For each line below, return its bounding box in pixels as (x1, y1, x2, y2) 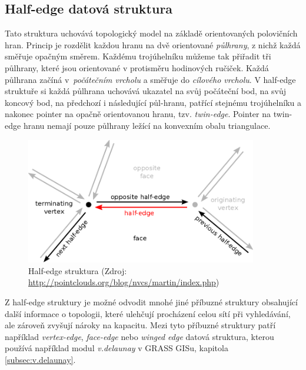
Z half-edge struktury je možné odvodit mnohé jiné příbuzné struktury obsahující (5, 295, 298, 308)
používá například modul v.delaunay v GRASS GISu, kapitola (5, 342, 228, 354)
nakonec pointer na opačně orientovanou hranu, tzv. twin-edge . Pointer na (5, 108, 271, 120)
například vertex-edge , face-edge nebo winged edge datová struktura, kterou (5, 330, 274, 342)
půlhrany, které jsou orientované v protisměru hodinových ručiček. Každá (5, 61, 269, 74)
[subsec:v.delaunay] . (5, 353, 76, 365)
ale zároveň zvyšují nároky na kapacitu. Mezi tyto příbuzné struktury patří (5, 319, 276, 331)
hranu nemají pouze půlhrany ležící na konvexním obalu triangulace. (23, 119, 271, 131)
